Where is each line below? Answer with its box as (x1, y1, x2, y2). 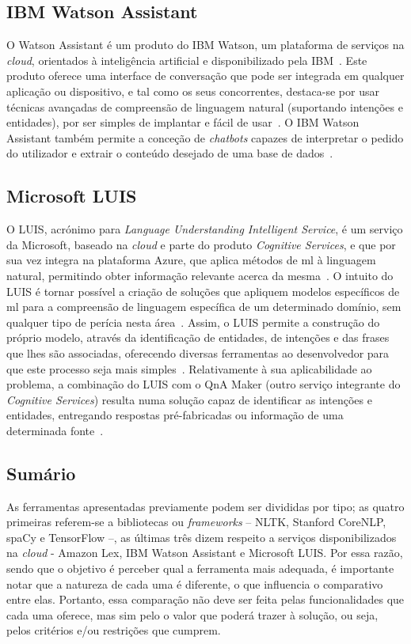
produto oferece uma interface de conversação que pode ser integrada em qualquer (6, 67, 405, 84)
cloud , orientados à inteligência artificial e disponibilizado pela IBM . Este (6, 51, 367, 68)
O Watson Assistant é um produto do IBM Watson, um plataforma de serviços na (6, 36, 405, 53)
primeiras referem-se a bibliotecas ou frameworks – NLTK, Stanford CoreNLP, (6, 513, 386, 530)
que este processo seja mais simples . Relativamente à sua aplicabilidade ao (6, 360, 372, 377)
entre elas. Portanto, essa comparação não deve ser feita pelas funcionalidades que (6, 591, 405, 608)
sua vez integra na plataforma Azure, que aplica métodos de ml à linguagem (6, 252, 376, 268)
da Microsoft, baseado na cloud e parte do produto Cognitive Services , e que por (6, 236, 396, 252)
